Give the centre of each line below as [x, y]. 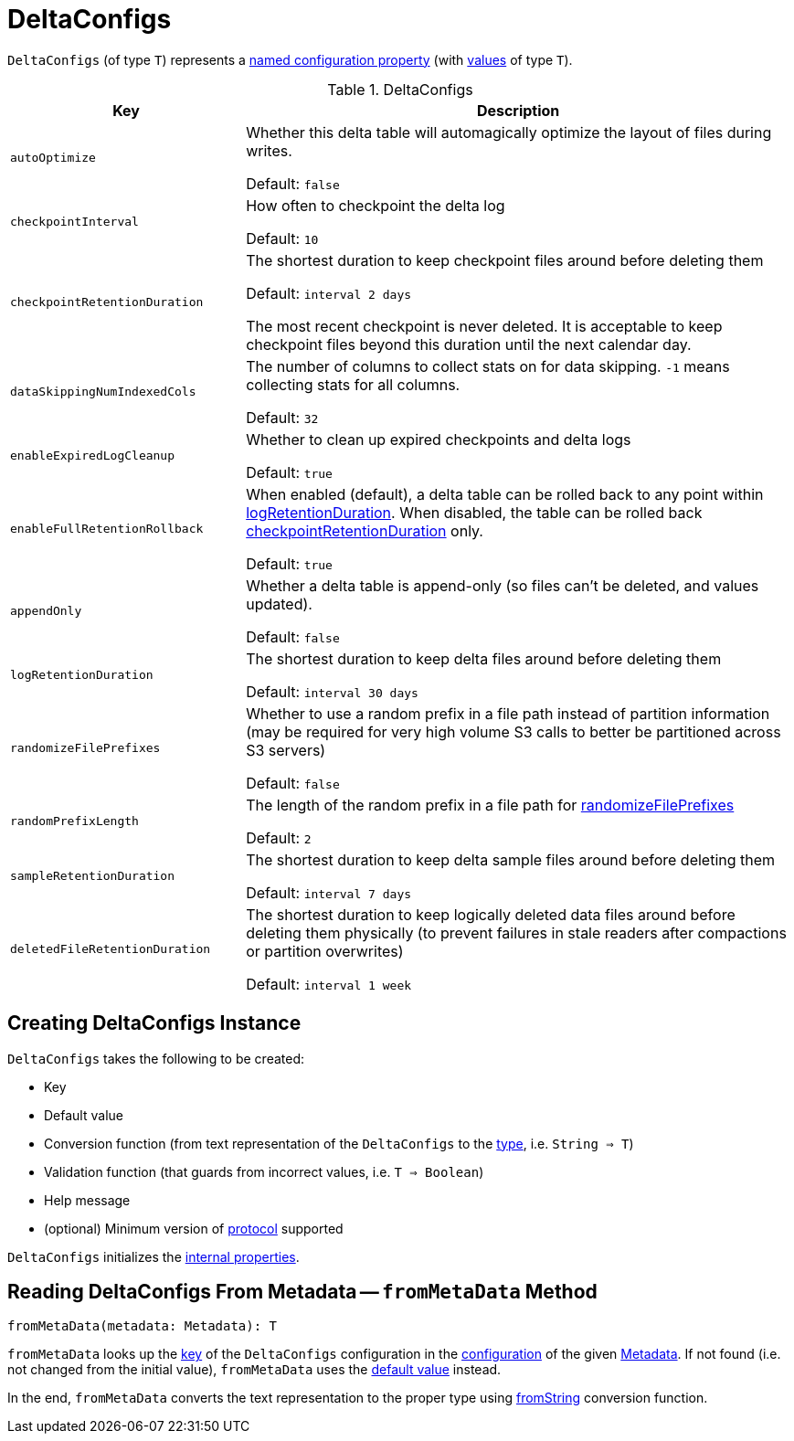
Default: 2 [279, 837]
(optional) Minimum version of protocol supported [194, 1228]
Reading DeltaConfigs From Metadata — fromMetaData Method [302, 1292]
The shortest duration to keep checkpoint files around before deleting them [505, 260]
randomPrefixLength [74, 821]
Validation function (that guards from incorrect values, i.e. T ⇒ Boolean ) [264, 1171]
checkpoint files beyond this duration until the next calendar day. [469, 344]
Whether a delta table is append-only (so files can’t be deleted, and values [503, 585]
